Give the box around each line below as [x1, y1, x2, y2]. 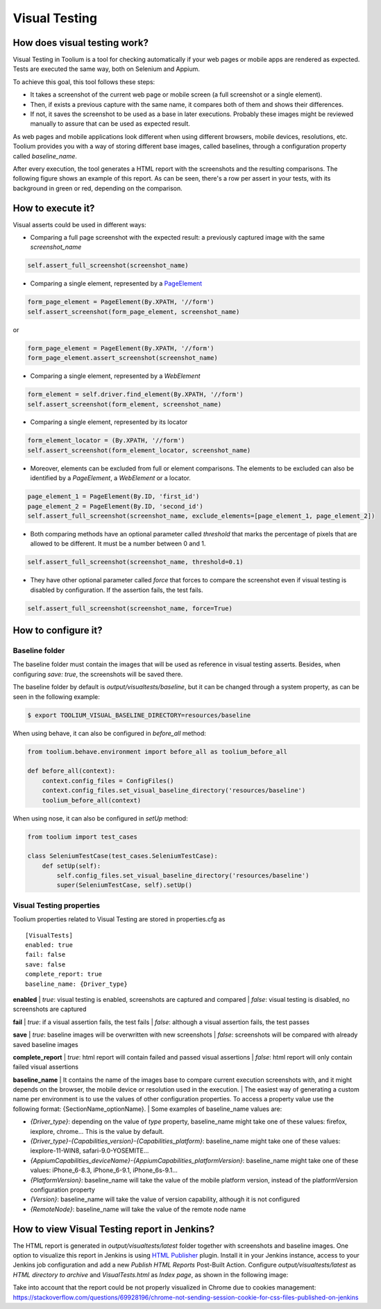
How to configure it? [12, 625, 103, 636]
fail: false [25, 950, 66, 959]
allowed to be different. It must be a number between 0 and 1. [30, 539, 206, 548]
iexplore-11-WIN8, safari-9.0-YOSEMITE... [30, 1146, 149, 1155]
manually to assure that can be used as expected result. [30, 120, 191, 128]
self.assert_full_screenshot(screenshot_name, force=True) [27, 604, 232, 612]
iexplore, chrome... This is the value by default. [30, 1127, 164, 1135]
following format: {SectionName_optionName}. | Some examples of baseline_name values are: [12, 1105, 282, 1113]
